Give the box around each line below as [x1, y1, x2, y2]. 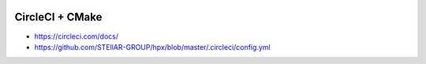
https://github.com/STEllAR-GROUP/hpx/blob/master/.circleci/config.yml [34, 42, 271, 51]
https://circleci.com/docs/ [34, 32, 119, 41]
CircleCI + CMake [14, 10, 103, 24]
